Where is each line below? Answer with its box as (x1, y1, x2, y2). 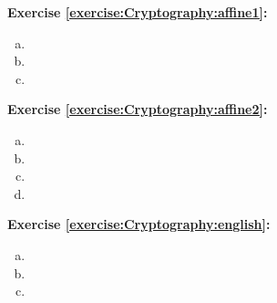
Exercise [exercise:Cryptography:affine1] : (7, 3, 268, 21)
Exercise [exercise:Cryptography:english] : (7, 214, 271, 234)
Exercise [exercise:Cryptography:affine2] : (7, 99, 268, 119)
